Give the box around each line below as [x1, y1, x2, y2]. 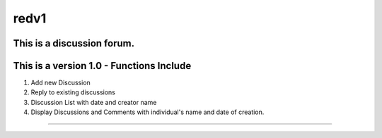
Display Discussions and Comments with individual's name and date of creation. [30, 108, 265, 116]
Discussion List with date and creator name [30, 98, 157, 106]
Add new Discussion [30, 78, 91, 87]
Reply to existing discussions [30, 88, 116, 96]
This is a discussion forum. [13, 37, 134, 49]
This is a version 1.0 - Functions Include [13, 60, 192, 72]
